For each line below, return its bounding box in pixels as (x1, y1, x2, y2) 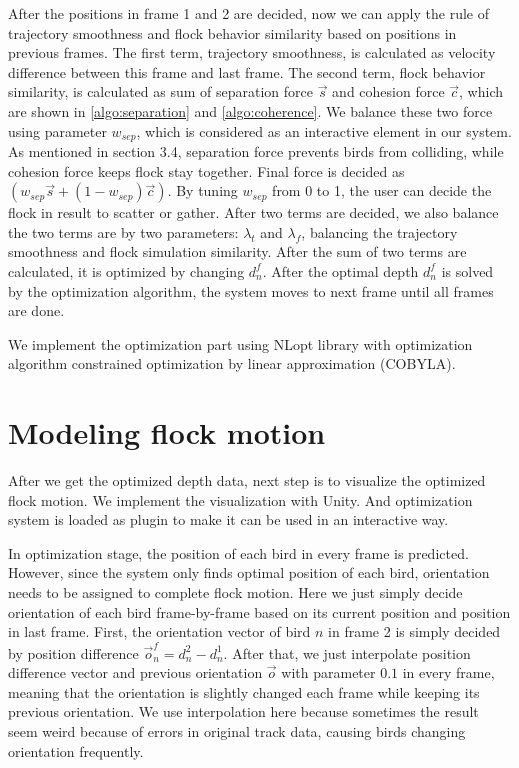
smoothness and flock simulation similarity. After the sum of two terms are (8, 241, 467, 262)
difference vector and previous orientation (8, 662, 263, 683)
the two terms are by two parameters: (8, 221, 239, 242)
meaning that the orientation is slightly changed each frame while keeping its (8, 681, 480, 702)
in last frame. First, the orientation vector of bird (8, 621, 311, 642)
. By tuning (167, 180, 238, 201)
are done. (8, 300, 65, 321)
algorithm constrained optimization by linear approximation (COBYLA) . (8, 353, 456, 374)
